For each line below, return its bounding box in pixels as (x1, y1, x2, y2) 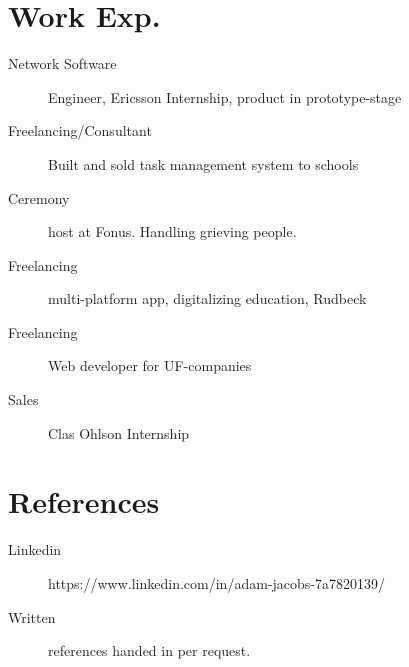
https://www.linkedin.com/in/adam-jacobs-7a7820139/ (48, 572, 385, 593)
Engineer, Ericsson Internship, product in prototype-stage (48, 86, 402, 107)
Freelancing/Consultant (8, 120, 152, 141)
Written (8, 606, 56, 627)
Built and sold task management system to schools (48, 153, 359, 174)
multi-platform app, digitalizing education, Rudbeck (48, 288, 367, 309)
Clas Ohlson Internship (48, 422, 190, 443)
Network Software (8, 53, 117, 74)
